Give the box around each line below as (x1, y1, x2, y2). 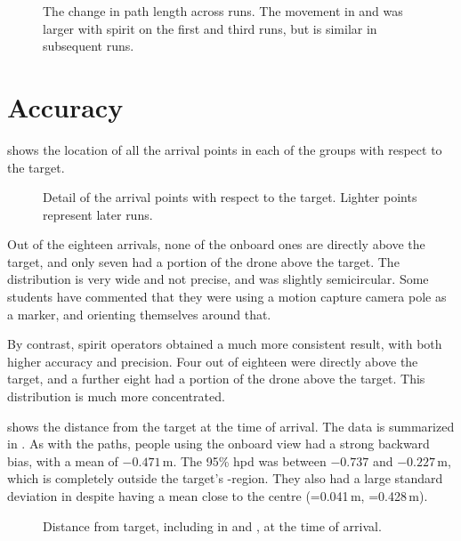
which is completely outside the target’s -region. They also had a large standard (7, 469, 443, 488)
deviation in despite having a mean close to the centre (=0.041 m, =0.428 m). (7, 487, 428, 505)
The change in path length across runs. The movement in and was (43, 2, 403, 20)
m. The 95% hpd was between (162, 451, 327, 470)
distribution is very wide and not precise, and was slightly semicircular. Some (7, 270, 429, 288)
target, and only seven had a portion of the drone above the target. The (7, 252, 400, 270)
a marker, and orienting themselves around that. (7, 304, 271, 323)
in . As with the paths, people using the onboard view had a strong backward (7, 434, 430, 453)
